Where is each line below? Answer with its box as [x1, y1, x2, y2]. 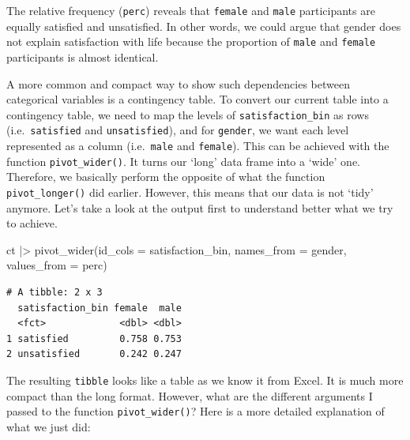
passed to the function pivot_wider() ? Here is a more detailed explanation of [6, 403, 385, 419]
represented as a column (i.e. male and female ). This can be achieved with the [6, 137, 389, 153]
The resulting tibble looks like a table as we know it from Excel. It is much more [6, 371, 404, 388]
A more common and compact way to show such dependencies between [6, 75, 350, 92]
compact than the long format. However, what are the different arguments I [6, 387, 373, 404]
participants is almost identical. [6, 48, 159, 65]
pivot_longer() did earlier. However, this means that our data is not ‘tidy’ [6, 183, 374, 200]
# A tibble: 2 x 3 [6, 286, 103, 298]
